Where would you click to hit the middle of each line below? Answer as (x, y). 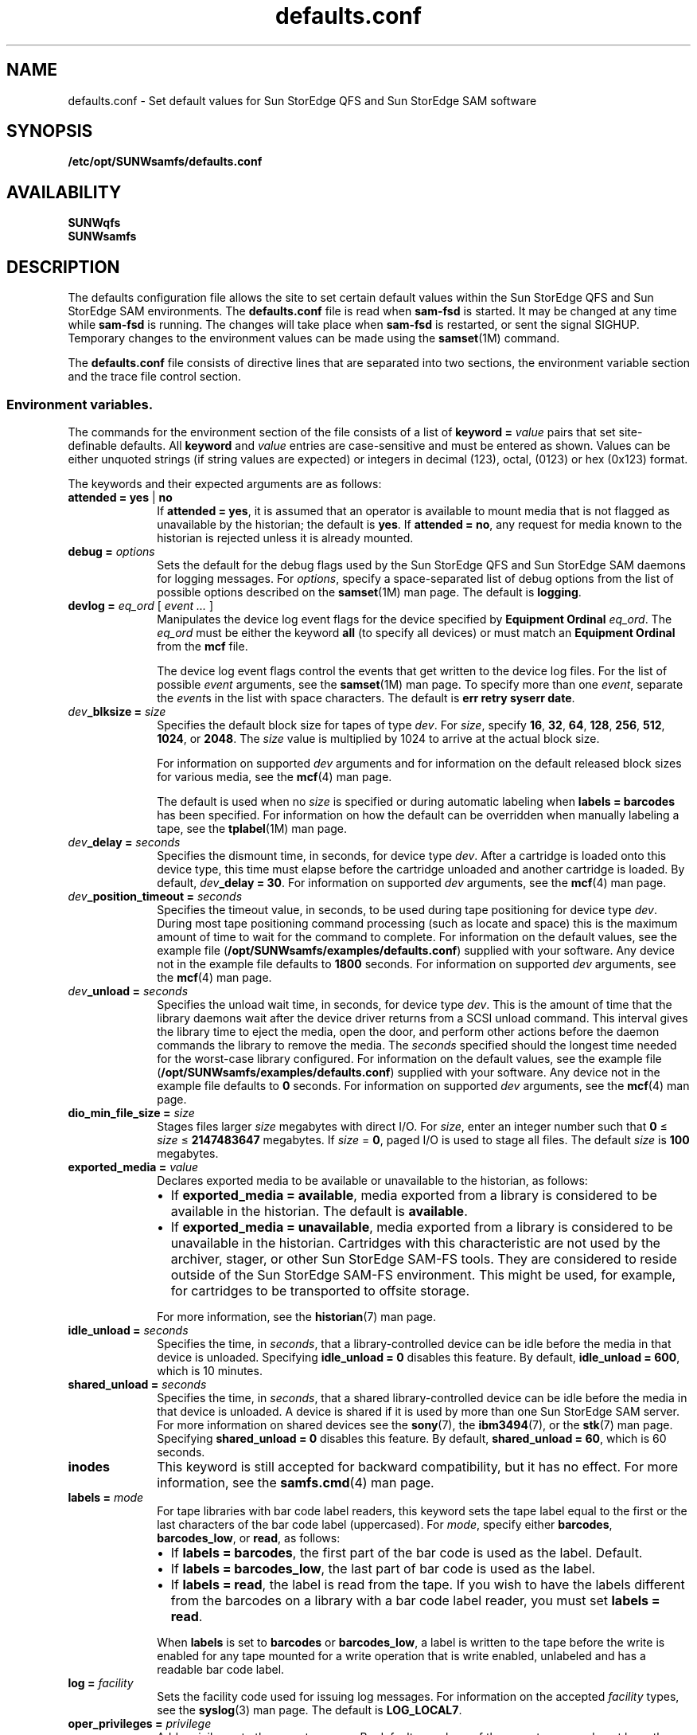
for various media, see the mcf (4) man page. (275, 776)
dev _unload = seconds (128, 991)
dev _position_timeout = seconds (155, 896)
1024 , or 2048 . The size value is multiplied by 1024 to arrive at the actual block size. (378, 738)
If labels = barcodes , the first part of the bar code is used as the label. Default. (407, 1552)
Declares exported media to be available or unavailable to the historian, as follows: (372, 1180)
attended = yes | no (120, 497)
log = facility (101, 1682)
